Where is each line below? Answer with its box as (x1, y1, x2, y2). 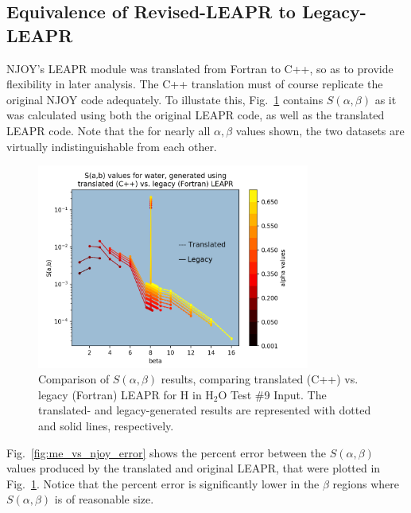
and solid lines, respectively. (38, 417, 174, 433)
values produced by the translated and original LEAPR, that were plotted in (6, 460, 381, 476)
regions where (332, 475, 399, 492)
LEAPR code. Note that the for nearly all (6, 122, 211, 138)
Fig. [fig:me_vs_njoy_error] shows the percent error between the (6, 444, 327, 461)
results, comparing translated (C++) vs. (161, 371, 359, 387)
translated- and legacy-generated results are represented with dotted (38, 402, 371, 418)
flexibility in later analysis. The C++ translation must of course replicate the (6, 76, 383, 92)
